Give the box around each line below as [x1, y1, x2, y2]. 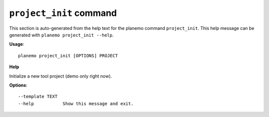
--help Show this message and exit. [18, 101, 134, 107]
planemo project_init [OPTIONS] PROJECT [18, 53, 118, 58]
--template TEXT [18, 94, 58, 100]
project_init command [9, 7, 117, 18]
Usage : [9, 41, 24, 47]
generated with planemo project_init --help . [9, 32, 114, 38]
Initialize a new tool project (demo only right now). [9, 73, 112, 79]
